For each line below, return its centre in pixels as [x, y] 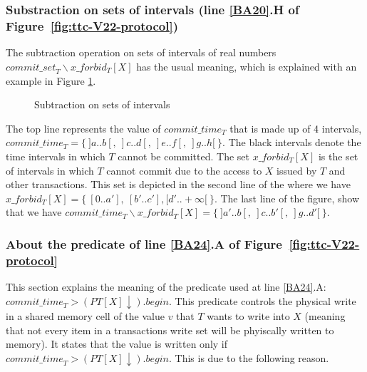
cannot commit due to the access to [184, 170]
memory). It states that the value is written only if [117, 344]
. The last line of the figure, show [287, 198]
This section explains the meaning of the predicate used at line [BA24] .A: [166, 287]
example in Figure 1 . [51, 80]
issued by [297, 170]
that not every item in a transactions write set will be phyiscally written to [170, 330]
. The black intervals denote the [292, 142]
